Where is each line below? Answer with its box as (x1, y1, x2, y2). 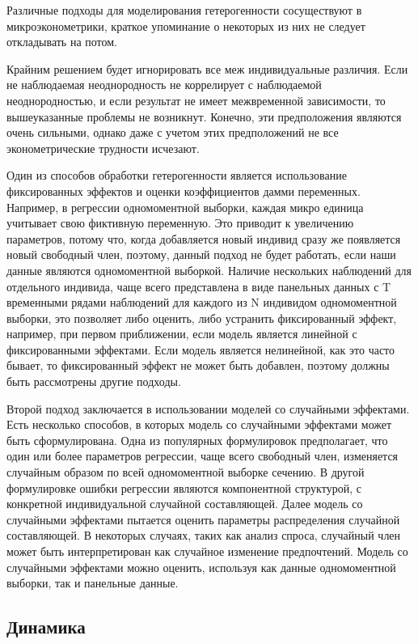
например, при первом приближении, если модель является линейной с (6, 325, 357, 342)
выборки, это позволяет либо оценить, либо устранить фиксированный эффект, (6, 309, 397, 326)
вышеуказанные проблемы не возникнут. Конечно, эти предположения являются (6, 108, 402, 125)
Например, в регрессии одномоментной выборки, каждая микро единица (6, 198, 364, 215)
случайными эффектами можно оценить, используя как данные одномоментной (6, 558, 396, 575)
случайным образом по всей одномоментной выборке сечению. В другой (6, 464, 365, 481)
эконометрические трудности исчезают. (6, 139, 200, 156)
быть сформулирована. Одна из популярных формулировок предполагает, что (6, 431, 388, 448)
